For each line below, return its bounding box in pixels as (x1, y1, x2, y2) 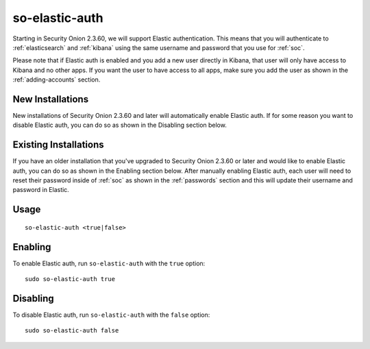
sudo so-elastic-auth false (25, 326, 119, 335)
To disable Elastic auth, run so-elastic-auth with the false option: (12, 311, 210, 319)
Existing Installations (12, 139, 104, 151)
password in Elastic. (12, 186, 70, 194)
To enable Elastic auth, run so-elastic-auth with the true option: (12, 259, 206, 267)
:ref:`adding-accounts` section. (12, 75, 101, 84)
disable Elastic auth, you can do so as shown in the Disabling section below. (12, 121, 227, 130)
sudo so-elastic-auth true (25, 275, 116, 283)
